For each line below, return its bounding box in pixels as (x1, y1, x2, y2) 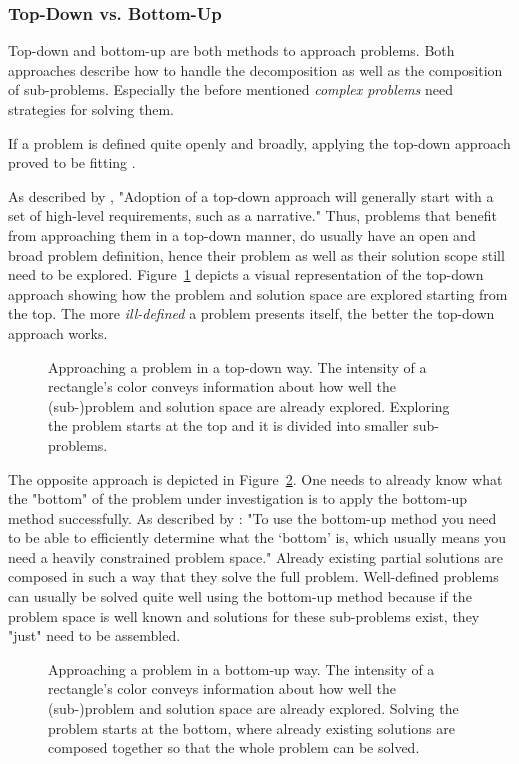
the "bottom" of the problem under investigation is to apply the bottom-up (8, 488, 468, 509)
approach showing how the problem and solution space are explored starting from (8, 283, 508, 304)
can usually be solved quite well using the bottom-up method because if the (8, 586, 472, 607)
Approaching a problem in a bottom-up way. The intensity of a (48, 658, 435, 679)
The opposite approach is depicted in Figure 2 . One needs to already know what (8, 468, 503, 489)
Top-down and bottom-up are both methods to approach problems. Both (8, 40, 455, 61)
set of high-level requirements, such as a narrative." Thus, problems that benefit (8, 205, 497, 226)
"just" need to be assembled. (8, 625, 181, 646)
